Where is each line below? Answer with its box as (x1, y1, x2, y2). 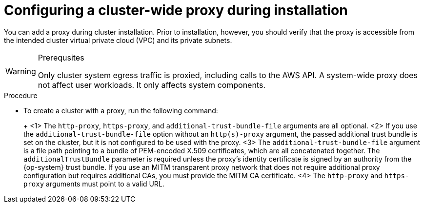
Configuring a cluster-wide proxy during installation (4, 2, 348, 19)
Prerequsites (38, 52, 84, 62)
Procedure (4, 91, 38, 100)
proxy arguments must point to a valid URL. (23, 179, 164, 188)
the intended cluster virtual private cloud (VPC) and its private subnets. (4, 36, 232, 44)
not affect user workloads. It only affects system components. (38, 80, 265, 90)
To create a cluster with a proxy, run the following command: (23, 106, 218, 115)
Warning (5, 66, 36, 76)
